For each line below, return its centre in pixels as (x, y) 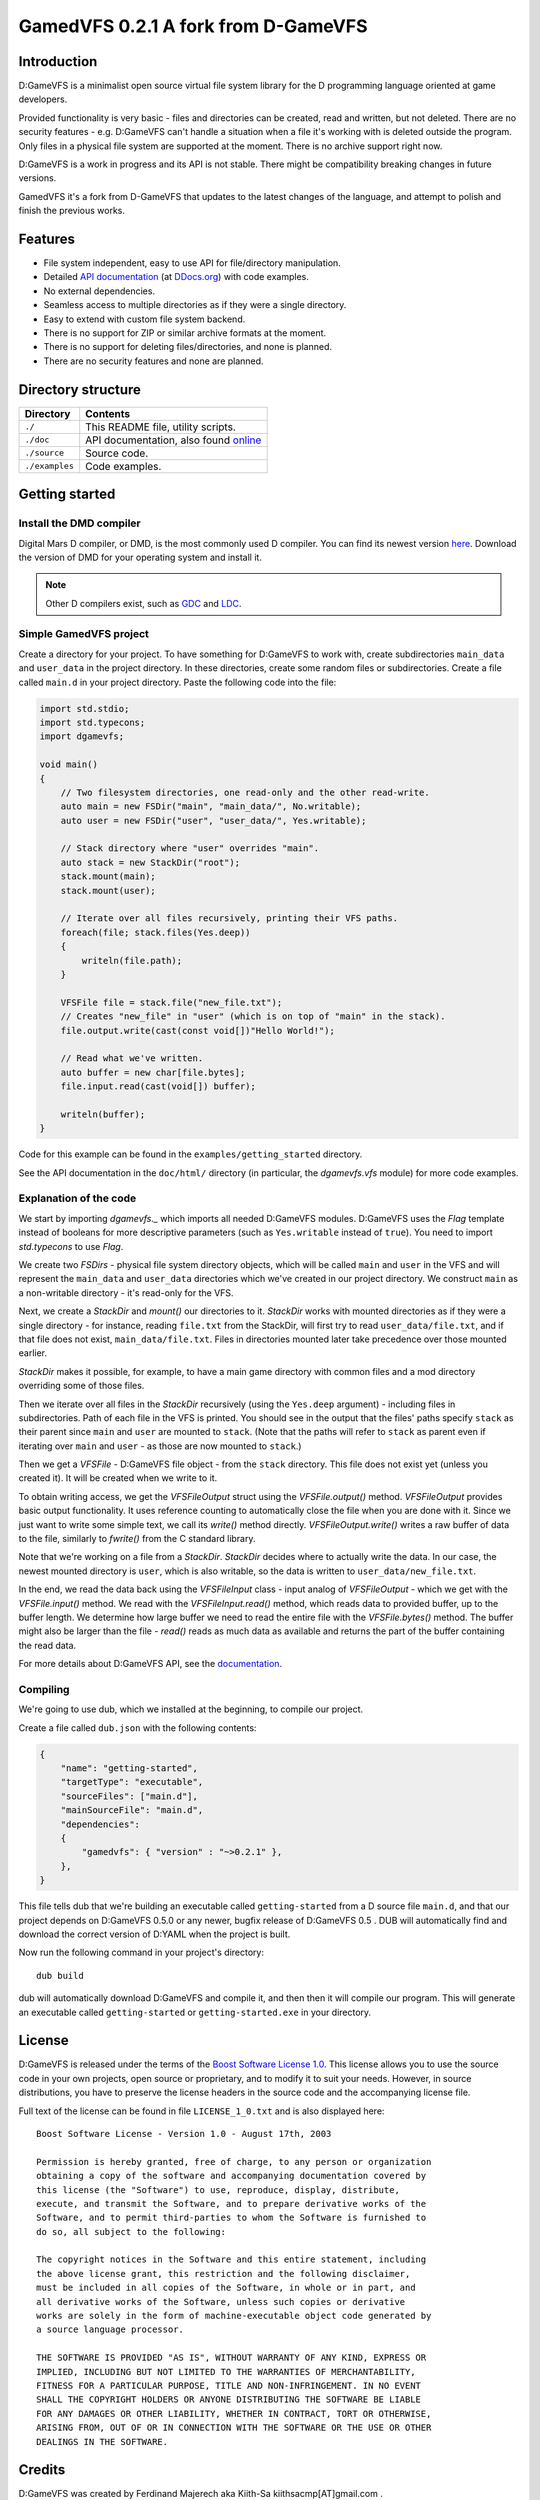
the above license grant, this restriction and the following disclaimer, (223, 2273)
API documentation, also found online (173, 440)
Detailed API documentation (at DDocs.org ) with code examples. (176, 277)
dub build (60, 1975)
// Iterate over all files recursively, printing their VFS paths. (229, 918)
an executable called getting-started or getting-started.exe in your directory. (195, 2012)
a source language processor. (110, 2329)
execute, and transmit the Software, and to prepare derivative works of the (231, 2203)
